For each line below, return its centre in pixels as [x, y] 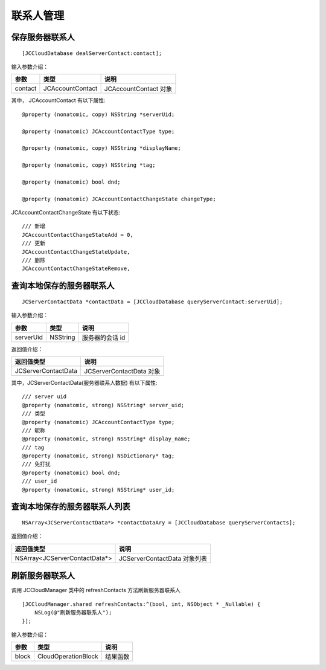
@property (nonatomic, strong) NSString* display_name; [106, 439]
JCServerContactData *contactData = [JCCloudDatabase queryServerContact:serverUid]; [152, 301]
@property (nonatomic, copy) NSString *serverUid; [98, 114]
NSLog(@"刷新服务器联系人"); [73, 613]
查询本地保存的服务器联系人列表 [71, 507]
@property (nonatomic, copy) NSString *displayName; [101, 148]
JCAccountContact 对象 [138, 89]
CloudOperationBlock [68, 657]
